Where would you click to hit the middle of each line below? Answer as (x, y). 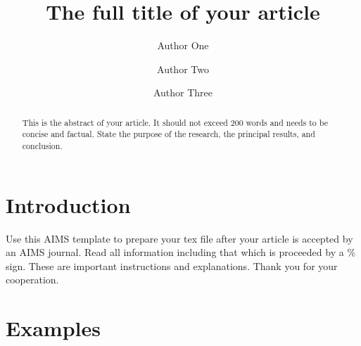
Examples (53, 328)
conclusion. (42, 146)
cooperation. (32, 280)
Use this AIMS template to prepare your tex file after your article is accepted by (179, 238)
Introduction (68, 204)
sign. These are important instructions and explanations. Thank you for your (172, 265)
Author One (183, 45)
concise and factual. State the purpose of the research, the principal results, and (169, 134)
